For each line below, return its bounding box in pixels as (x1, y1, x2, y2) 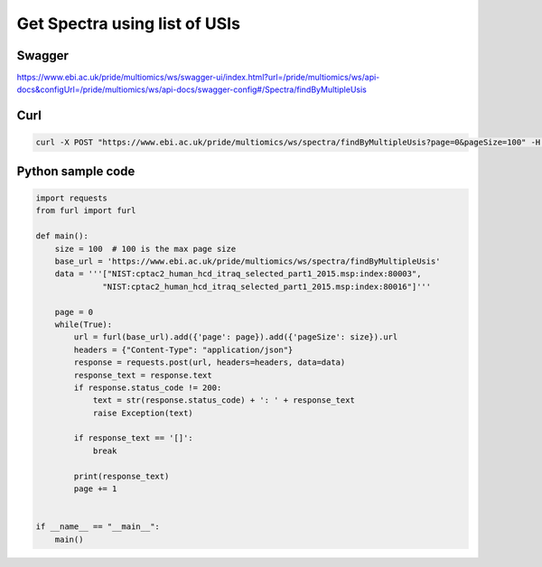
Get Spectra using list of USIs (16, 14, 241, 33)
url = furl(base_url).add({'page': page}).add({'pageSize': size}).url (73, 332, 398, 342)
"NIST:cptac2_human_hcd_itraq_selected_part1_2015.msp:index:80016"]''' (102, 281, 432, 292)
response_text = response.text (73, 370, 212, 380)
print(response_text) (73, 470, 170, 481)
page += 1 (73, 484, 117, 494)
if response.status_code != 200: (73, 382, 222, 393)
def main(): (35, 231, 89, 241)
